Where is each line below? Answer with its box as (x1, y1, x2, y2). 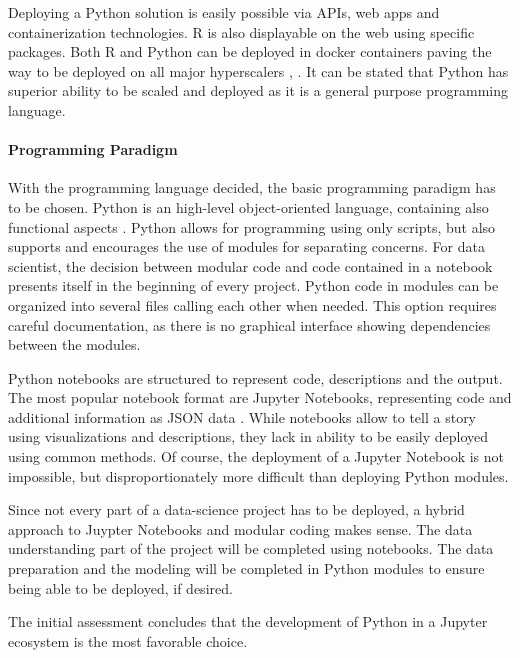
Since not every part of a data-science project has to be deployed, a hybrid (8, 499, 465, 520)
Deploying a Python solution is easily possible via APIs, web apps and (8, 2, 440, 22)
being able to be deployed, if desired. (8, 577, 233, 598)
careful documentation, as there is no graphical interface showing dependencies (8, 314, 491, 335)
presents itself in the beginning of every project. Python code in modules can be (8, 275, 499, 296)
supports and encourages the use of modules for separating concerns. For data (8, 236, 485, 257)
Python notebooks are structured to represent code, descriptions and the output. (8, 367, 503, 388)
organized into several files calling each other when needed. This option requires (8, 294, 497, 315)
